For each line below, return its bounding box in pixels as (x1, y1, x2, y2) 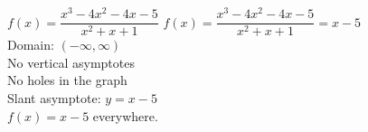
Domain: (7, 35, 54, 54)
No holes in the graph (7, 71, 127, 90)
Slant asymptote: (7, 88, 101, 107)
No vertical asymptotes (7, 52, 135, 71)
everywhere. (92, 106, 158, 125)
